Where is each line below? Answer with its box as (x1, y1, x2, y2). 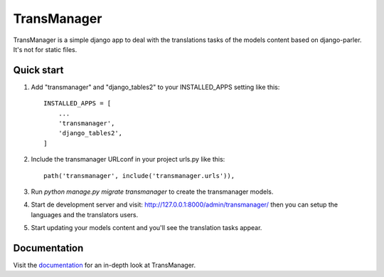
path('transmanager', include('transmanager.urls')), (43, 172, 235, 179)
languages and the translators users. (31, 210, 139, 219)
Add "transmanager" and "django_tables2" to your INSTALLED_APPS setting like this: (31, 83, 280, 91)
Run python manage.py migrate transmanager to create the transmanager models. (31, 187, 274, 196)
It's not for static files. (13, 45, 78, 53)
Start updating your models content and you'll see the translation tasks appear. (31, 224, 262, 232)
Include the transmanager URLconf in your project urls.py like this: (31, 155, 225, 164)
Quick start (13, 64, 64, 76)
